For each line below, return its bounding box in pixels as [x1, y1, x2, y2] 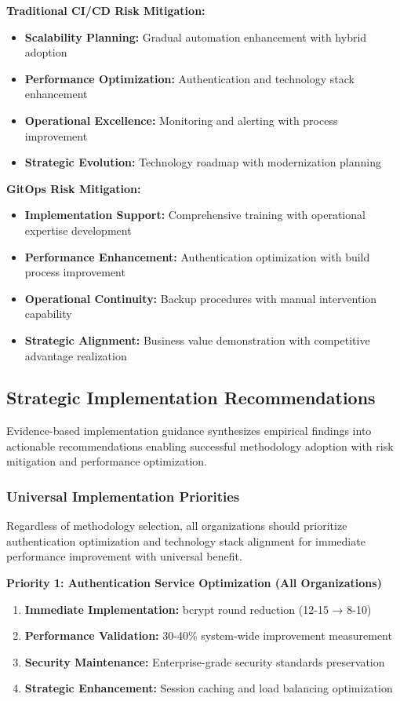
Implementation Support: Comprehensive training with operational [24, 206, 365, 223]
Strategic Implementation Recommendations [6, 385, 376, 410]
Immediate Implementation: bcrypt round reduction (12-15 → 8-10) [24, 601, 372, 617]
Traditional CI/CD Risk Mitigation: [6, 2, 205, 18]
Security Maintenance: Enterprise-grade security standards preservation [24, 653, 385, 670]
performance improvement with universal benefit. [6, 548, 242, 564]
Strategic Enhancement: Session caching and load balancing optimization [24, 680, 393, 696]
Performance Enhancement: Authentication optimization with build [24, 248, 370, 265]
